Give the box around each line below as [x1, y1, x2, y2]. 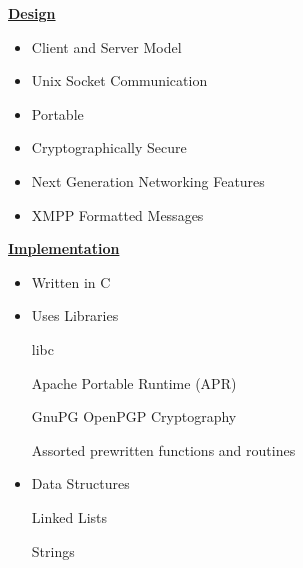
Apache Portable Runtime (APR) [31, 372, 237, 393]
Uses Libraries [31, 305, 119, 326]
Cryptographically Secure [31, 137, 187, 158]
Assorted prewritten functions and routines [31, 439, 296, 460]
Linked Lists [31, 506, 108, 527]
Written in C [31, 271, 111, 292]
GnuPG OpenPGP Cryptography [31, 406, 237, 427]
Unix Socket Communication [31, 70, 208, 91]
